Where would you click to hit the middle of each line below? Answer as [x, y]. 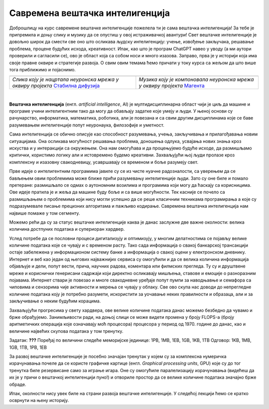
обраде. [18, 384]
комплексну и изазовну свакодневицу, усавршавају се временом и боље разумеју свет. [104, 162]
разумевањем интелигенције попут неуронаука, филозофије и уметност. [87, 125]
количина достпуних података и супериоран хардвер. [67, 229]
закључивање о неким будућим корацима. [55, 301]
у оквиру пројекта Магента [172, 86]
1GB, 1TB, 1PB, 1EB [28, 347]
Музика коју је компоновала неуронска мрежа [196, 80]
